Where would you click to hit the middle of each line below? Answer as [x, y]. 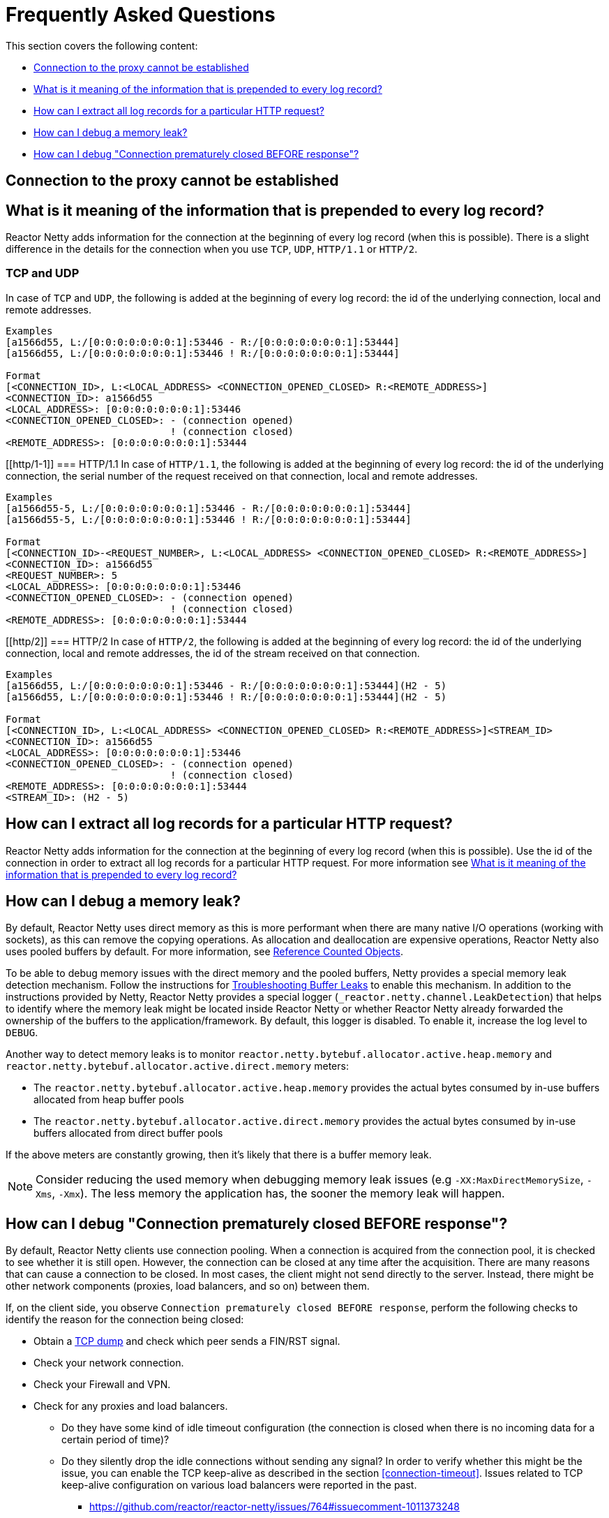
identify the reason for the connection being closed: [125, 1320]
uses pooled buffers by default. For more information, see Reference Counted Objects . [204, 952]
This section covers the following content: [102, 45]
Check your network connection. [109, 1363]
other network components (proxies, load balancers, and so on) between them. [188, 1286]
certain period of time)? [115, 1440]
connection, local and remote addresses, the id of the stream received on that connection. [213, 653]
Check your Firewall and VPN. [102, 1385]
